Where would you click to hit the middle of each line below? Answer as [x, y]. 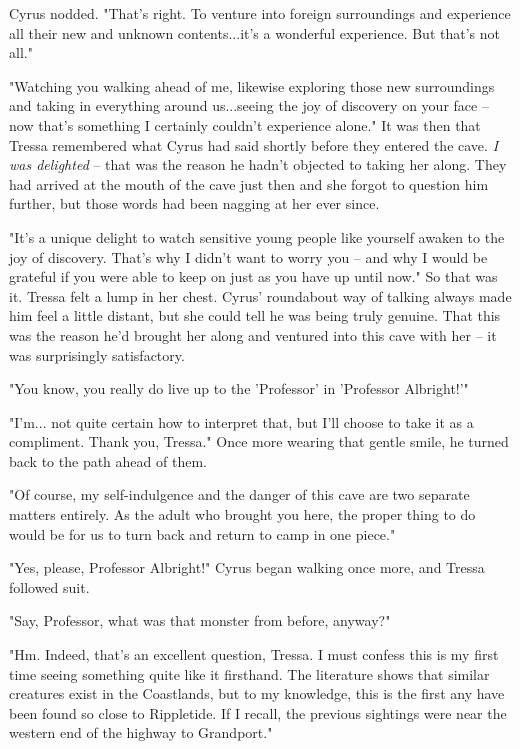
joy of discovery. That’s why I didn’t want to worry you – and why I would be [248, 256]
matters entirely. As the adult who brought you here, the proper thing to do [242, 514]
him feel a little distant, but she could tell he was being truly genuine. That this [255, 315]
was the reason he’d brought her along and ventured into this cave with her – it [253, 334]
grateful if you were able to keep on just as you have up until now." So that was [253, 276]
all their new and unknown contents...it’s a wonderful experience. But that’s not [254, 32]
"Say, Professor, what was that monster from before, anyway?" [200, 620]
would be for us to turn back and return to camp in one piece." [202, 533]
